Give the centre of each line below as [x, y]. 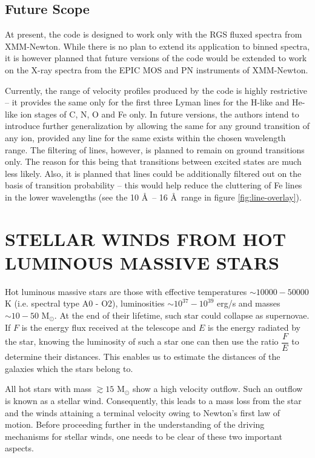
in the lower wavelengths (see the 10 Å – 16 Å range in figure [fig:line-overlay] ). [153, 197]
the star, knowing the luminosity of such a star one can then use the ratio [142, 341]
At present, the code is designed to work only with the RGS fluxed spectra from [154, 34]
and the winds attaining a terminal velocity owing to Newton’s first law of [143, 412]
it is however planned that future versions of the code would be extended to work [156, 58]
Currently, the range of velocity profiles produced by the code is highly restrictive [156, 90]
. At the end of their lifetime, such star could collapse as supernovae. [182, 315]
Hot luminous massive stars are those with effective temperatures [126, 291]
